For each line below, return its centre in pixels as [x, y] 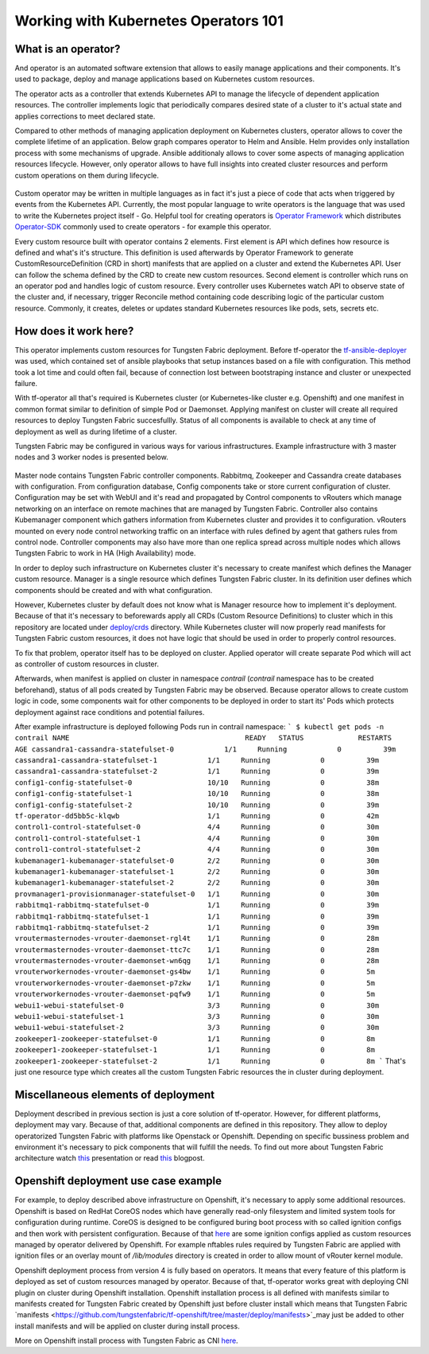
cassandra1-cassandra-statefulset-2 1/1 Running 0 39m [197, 771]
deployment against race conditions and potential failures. [110, 712]
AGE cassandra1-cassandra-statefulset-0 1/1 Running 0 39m [205, 749]
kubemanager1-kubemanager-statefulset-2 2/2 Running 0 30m [197, 883]
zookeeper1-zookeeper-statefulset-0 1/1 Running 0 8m [195, 1038]
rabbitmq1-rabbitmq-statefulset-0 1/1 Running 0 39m [197, 905]
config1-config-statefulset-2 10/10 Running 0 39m [197, 805]
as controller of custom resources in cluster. [87, 664]
